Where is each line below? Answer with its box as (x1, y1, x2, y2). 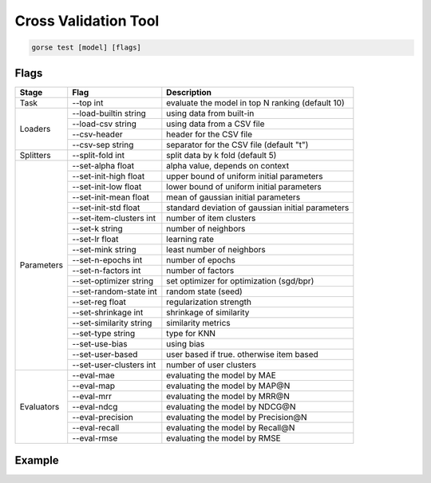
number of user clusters (166, 359, 257, 370)
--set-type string (72, 327, 136, 338)
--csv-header (72, 129, 123, 140)
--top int (72, 97, 104, 108)
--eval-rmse (72, 432, 118, 443)
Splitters (19, 149, 51, 160)
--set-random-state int (72, 286, 157, 297)
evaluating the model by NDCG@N (166, 401, 296, 412)
